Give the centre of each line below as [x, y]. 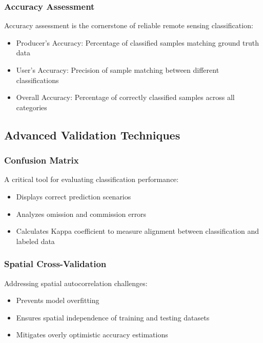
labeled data [35, 241]
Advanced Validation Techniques [92, 135]
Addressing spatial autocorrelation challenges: [76, 283]
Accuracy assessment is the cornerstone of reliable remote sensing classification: [129, 25]
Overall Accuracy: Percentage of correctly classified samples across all [125, 97]
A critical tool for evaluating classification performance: [92, 179]
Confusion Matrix [42, 160]
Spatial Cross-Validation [55, 264]
